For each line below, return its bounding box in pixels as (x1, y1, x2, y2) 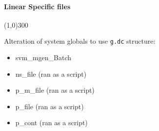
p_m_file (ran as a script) (15, 85, 95, 95)
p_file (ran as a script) (15, 101, 84, 111)
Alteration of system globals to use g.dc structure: (4, 36, 156, 46)
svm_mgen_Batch (15, 52, 71, 63)
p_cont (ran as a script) (15, 117, 88, 128)
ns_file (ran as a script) (15, 68, 87, 79)
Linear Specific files (4, 1, 71, 11)
